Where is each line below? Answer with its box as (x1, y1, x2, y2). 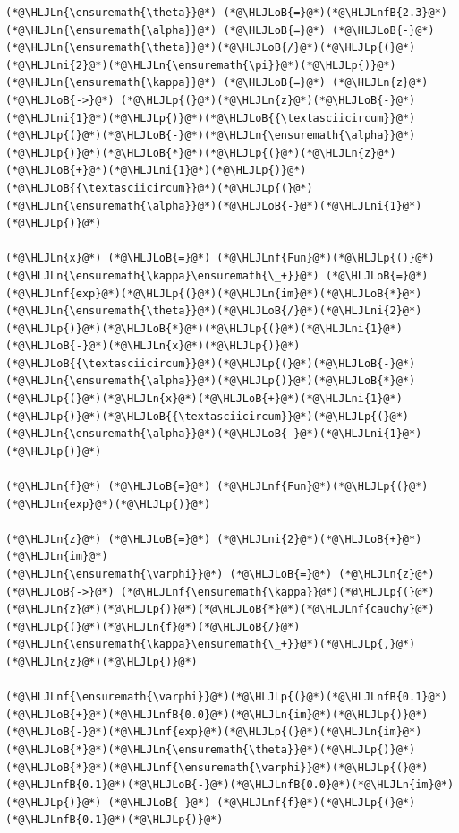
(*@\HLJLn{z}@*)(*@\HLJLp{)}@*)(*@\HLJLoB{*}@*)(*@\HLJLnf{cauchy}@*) (5, 603, 435, 616)
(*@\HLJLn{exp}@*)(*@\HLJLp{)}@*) (5, 497, 211, 511)
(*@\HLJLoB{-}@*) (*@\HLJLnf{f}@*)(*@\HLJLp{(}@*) (107, 795, 416, 809)
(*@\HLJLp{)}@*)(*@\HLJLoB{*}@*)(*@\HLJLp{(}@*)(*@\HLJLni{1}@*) (5, 322, 403, 335)
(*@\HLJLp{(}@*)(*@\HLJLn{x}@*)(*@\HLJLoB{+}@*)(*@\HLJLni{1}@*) (5, 392, 403, 406)
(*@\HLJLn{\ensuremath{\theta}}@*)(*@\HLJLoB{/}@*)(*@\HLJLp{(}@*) (5, 41, 416, 55)
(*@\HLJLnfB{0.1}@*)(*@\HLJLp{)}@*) (5, 813, 224, 827)
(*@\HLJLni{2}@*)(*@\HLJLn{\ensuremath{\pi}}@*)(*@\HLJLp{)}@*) (5, 58, 396, 72)
